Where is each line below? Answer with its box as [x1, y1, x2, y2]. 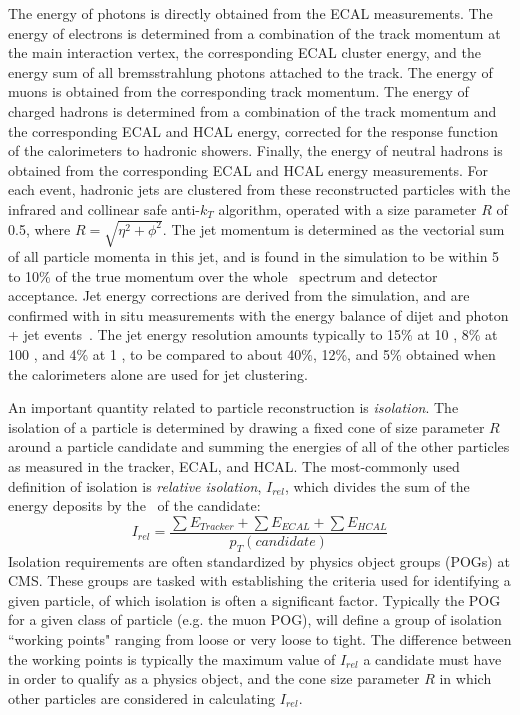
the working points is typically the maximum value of [8, 648, 336, 669]
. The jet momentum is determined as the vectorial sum [162, 218, 505, 239]
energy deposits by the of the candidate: [8, 495, 261, 516]
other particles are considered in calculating [8, 687, 276, 708]
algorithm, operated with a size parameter [218, 198, 477, 219]
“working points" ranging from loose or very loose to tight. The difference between [8, 629, 512, 650]
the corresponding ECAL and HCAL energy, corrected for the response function [8, 120, 498, 141]
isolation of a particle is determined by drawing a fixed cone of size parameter [8, 416, 485, 437]
